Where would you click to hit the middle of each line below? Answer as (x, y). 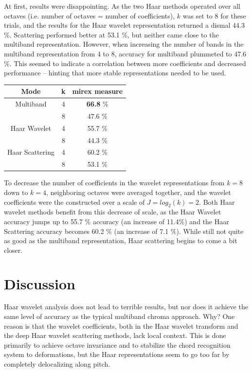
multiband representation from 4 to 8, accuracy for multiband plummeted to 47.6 (125, 53)
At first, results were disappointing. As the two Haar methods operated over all (122, 6)
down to (16, 192)
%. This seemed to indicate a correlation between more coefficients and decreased (125, 63)
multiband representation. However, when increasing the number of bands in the (124, 44)
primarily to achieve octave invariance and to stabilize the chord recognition (117, 345)
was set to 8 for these (214, 15)
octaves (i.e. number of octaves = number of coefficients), (90, 15)
